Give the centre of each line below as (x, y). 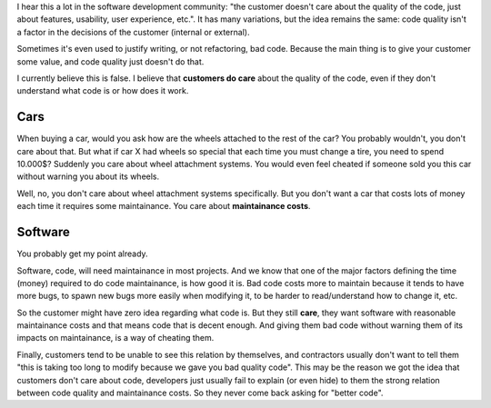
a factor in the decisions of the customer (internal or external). (133, 32)
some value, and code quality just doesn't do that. (110, 61)
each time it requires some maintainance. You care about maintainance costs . (164, 206)
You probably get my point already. (83, 254)
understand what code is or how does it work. (103, 91)
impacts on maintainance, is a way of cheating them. (115, 338)
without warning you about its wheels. (88, 176)
